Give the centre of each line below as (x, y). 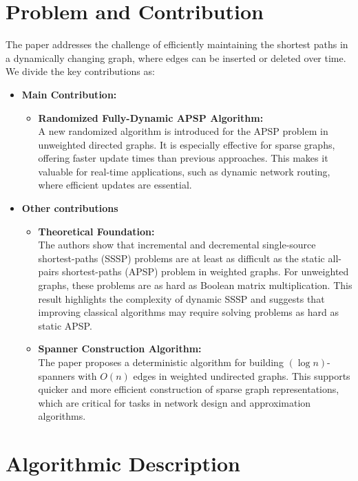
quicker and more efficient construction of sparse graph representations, (189, 389)
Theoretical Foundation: (96, 231)
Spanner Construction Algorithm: (120, 349)
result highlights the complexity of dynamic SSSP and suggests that (181, 298)
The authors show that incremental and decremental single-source (177, 245)
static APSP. (65, 325)
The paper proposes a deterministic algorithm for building (161, 362)
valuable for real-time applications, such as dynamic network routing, (184, 171)
